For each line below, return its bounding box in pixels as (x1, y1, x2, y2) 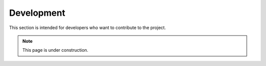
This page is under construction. (22, 47, 89, 53)
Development (9, 7, 66, 18)
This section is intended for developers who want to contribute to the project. (9, 25, 166, 31)
